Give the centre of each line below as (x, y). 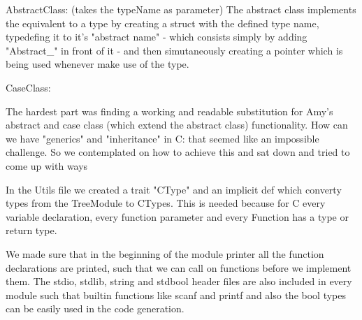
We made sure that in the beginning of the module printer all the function (165, 253)
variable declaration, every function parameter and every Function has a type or (177, 216)
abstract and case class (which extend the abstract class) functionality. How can (177, 125)
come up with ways (47, 165)
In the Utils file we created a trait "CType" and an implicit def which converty (174, 189)
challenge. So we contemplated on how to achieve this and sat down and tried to (178, 152)
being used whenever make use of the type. (97, 64)
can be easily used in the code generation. (95, 308)
